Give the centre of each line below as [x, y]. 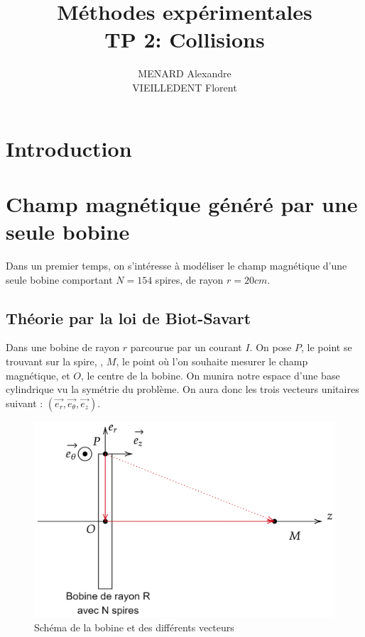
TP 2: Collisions [185, 39]
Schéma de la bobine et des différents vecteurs [134, 627]
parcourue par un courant [186, 347]
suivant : [24, 403]
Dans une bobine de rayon [63, 347]
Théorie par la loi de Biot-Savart [129, 317]
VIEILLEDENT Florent [185, 87]
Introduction [69, 148]
